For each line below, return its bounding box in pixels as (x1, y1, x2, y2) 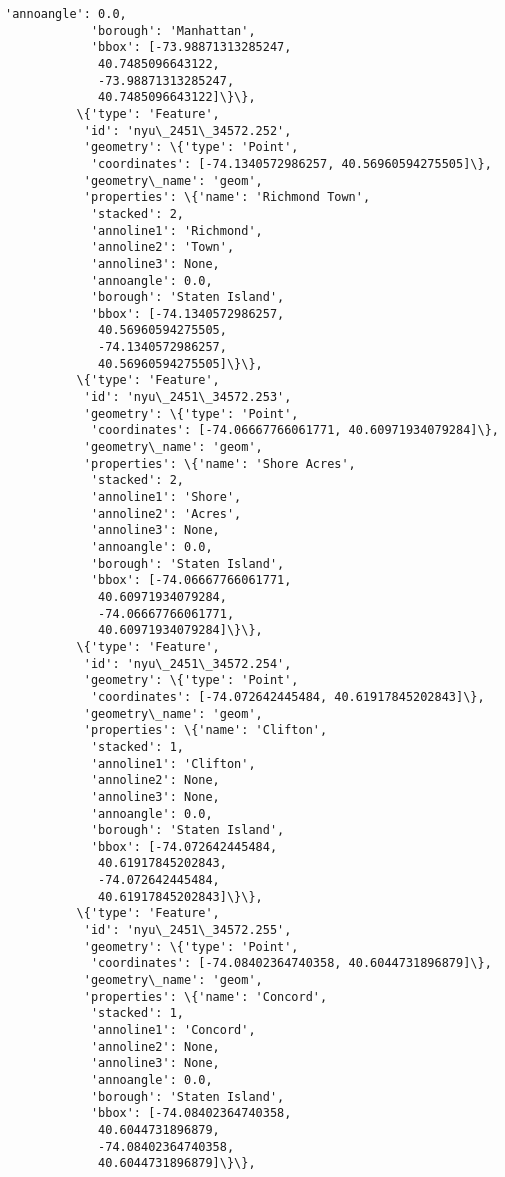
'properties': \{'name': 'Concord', (83, 989, 328, 1004)
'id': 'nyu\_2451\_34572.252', (83, 123, 292, 138)
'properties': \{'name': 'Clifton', (83, 723, 328, 738)
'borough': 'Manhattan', (90, 23, 256, 38)
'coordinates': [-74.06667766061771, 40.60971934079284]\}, (90, 423, 499, 438)
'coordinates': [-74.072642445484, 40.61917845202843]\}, (90, 689, 485, 704)
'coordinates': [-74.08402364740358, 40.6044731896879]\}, (90, 956, 492, 971)
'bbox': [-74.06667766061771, (90, 573, 292, 588)
